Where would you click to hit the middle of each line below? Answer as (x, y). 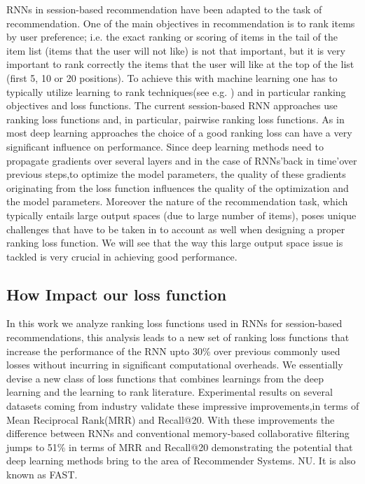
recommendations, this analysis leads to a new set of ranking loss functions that (178, 337)
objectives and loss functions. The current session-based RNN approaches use (172, 105)
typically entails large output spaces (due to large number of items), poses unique (181, 215)
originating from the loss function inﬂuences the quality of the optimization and (178, 187)
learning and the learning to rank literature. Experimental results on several (170, 392)
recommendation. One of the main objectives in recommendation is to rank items (181, 23)
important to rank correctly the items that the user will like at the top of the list (180, 64)
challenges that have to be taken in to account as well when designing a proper (176, 229)
